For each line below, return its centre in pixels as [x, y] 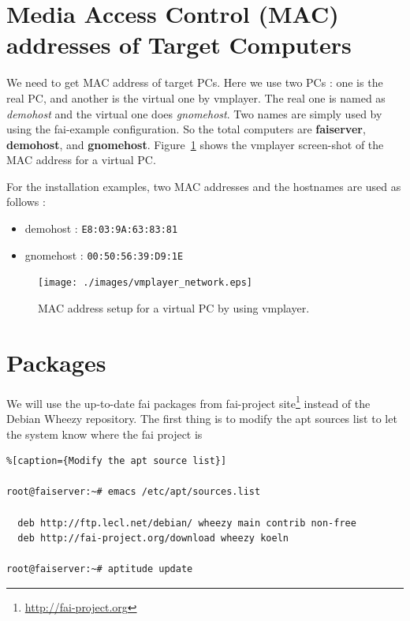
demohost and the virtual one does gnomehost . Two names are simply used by [194, 113]
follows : [26, 202]
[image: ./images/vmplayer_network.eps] [145, 283]
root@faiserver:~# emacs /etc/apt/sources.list [134, 492]
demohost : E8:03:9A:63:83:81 [101, 228]
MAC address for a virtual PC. [81, 160]
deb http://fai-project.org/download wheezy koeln [153, 539]
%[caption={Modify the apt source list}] [117, 461]
